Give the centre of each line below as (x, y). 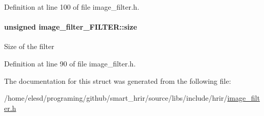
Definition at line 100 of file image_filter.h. (72, 7)
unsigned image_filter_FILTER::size (71, 27)
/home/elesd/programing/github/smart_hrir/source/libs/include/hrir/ (116, 98)
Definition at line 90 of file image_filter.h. (70, 63)
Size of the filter (29, 46)
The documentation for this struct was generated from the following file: (118, 80)
